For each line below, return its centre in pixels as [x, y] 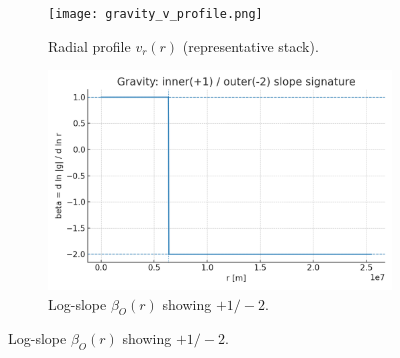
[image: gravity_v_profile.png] [155, 14]
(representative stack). [250, 45]
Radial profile [89, 45]
